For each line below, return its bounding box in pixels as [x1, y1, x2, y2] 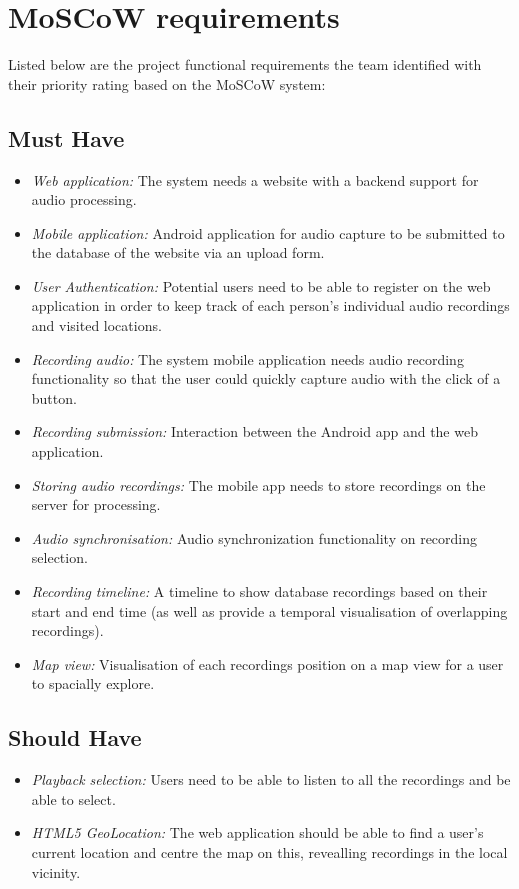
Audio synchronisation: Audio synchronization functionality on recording [31, 527, 478, 548]
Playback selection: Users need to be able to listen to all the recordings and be [31, 769, 511, 790]
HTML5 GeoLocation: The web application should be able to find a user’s [31, 822, 484, 843]
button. [31, 387, 77, 408]
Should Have [8, 722, 142, 753]
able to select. [31, 788, 116, 809]
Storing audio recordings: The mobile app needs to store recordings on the [31, 474, 486, 495]
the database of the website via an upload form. [31, 242, 325, 263]
